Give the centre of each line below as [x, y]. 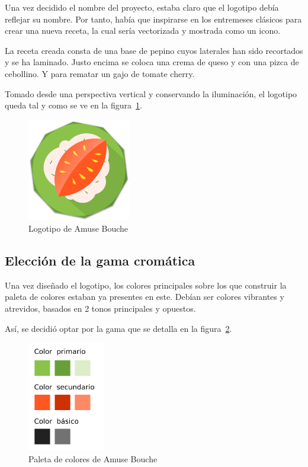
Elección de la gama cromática [100, 260]
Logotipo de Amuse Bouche [78, 228]
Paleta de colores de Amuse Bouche [93, 458]
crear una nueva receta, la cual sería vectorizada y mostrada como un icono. [143, 31]
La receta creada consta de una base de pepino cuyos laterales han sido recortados [154, 50]
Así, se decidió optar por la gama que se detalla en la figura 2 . [118, 328]
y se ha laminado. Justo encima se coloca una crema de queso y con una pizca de [152, 62]
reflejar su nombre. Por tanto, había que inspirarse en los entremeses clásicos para [153, 19]
